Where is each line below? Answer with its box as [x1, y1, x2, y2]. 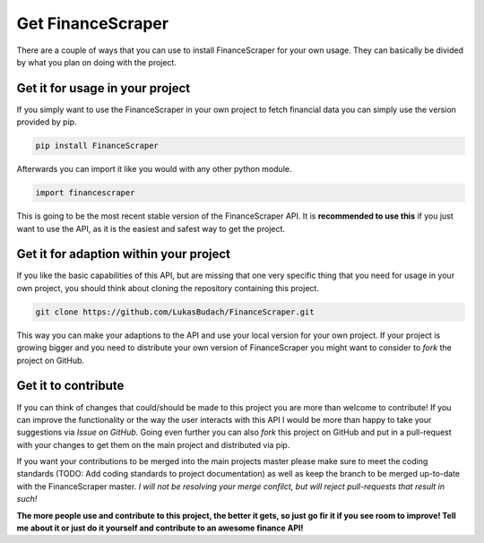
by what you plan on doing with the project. [16, 56, 177, 67]
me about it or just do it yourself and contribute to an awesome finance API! [16, 522, 304, 533]
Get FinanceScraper [16, 13, 169, 33]
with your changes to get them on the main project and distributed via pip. [16, 439, 290, 450]
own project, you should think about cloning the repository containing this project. [16, 282, 320, 293]
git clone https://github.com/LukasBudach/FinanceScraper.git [35, 306, 315, 317]
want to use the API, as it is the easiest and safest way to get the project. [16, 223, 286, 234]
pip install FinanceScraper [35, 141, 159, 151]
